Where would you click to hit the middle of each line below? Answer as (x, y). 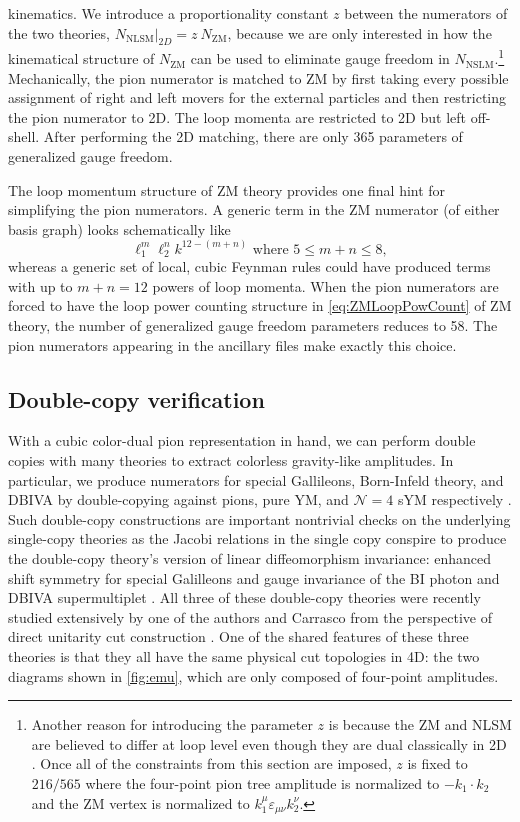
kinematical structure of (81, 58)
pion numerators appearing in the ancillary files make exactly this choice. (232, 344)
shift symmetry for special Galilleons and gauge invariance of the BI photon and (254, 577)
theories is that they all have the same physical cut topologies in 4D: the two (244, 655)
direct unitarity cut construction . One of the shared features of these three (238, 636)
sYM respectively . (454, 499)
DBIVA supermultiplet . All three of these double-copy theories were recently (244, 597)
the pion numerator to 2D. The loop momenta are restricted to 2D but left (237, 116)
